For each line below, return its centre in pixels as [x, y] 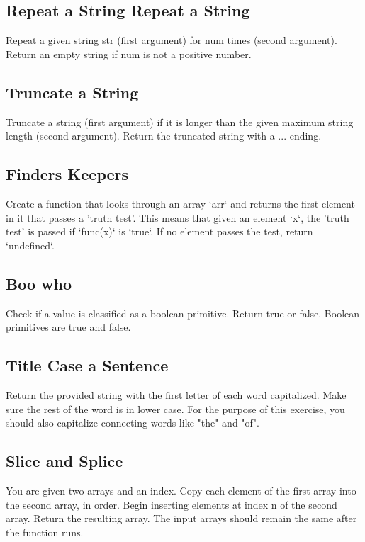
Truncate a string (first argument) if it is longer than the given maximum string [180, 122]
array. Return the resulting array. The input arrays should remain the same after [181, 518]
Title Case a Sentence [87, 365]
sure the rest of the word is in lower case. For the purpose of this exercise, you [175, 408]
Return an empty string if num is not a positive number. [129, 53]
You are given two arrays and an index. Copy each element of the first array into [181, 490]
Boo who [39, 283]
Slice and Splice [64, 461]
